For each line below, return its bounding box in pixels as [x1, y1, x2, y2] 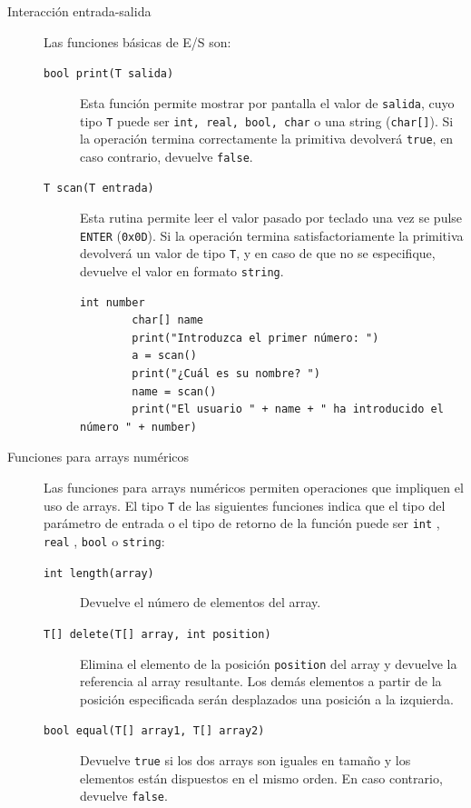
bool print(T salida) [44, 67, 174, 81]
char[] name [132, 314, 204, 327]
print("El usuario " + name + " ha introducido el [132, 403, 444, 416]
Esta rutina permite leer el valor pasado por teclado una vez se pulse [80, 208, 463, 227]
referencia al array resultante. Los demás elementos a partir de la [80, 672, 442, 691]
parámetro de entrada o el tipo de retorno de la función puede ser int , [44, 514, 440, 533]
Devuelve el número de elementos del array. [80, 593, 321, 612]
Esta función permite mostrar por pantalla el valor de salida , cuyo [80, 93, 455, 112]
